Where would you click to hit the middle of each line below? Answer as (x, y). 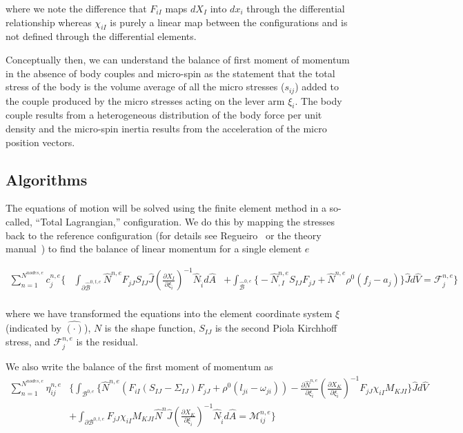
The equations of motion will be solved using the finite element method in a (166, 208)
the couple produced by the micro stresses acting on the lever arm (145, 100)
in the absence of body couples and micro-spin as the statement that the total (170, 73)
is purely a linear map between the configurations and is (229, 22)
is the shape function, (150, 328)
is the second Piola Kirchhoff (276, 328)
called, (19, 221)
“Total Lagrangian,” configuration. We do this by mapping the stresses (185, 221)
